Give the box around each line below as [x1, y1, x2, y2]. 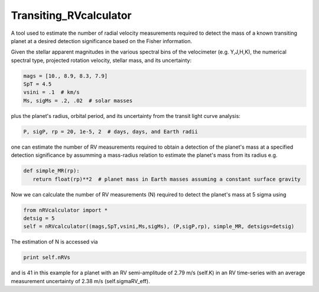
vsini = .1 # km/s [23, 89, 80, 96]
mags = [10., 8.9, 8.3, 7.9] [23, 73, 108, 79]
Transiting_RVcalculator [11, 9, 132, 22]
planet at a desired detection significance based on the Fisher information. [11, 37, 193, 44]
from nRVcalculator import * [23, 206, 108, 214]
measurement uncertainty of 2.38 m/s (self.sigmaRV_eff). [11, 277, 150, 284]
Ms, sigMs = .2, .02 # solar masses [23, 97, 133, 104]
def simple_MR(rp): [23, 168, 80, 174]
